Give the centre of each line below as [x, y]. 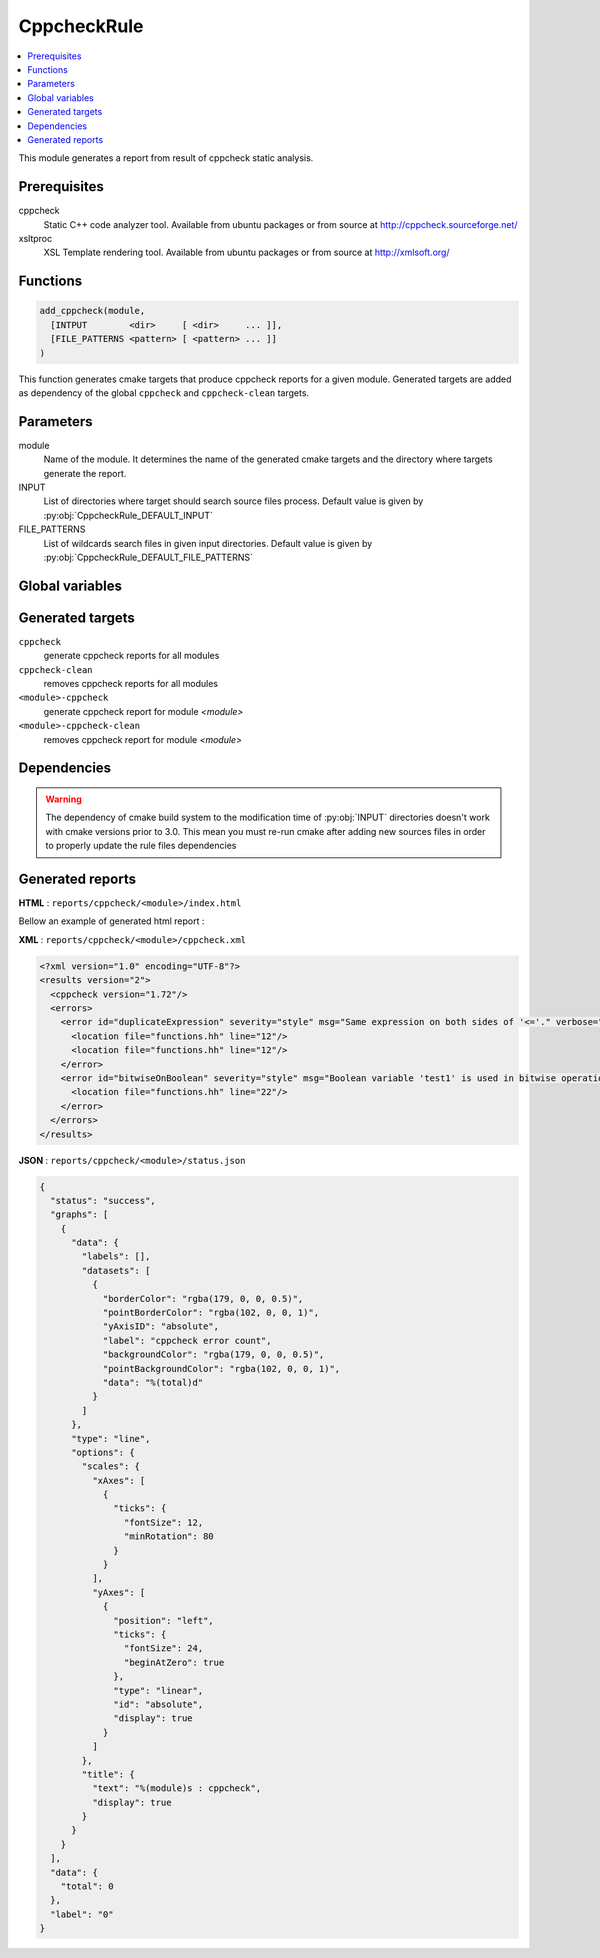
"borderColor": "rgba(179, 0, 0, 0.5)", [203, 1298]
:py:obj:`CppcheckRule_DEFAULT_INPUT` [128, 515]
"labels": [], [116, 1256]
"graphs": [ [79, 1214]
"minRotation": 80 [168, 1536]
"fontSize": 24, [163, 1648]
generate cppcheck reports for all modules [131, 656]
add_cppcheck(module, [92, 311]
